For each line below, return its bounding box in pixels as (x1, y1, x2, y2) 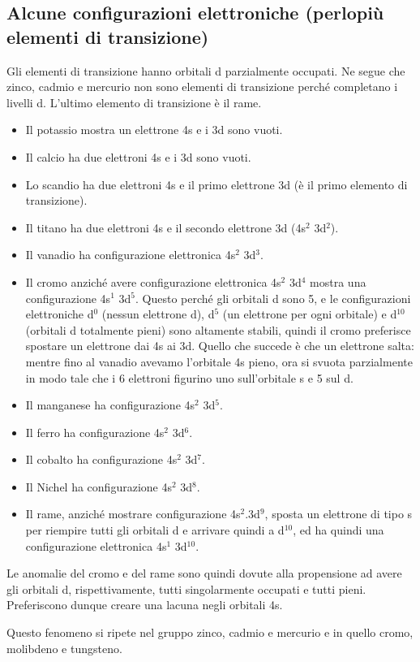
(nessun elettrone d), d (101, 305, 215, 322)
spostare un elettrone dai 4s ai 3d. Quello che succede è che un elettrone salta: (25, 337, 414, 354)
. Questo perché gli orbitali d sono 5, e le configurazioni (135, 289, 411, 306)
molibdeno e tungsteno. (6, 639, 122, 656)
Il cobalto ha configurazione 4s (25, 451, 178, 468)
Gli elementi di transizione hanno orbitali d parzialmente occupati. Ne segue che (6, 62, 405, 79)
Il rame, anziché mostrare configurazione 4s (25, 505, 241, 522)
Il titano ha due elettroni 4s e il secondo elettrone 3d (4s (25, 219, 306, 236)
